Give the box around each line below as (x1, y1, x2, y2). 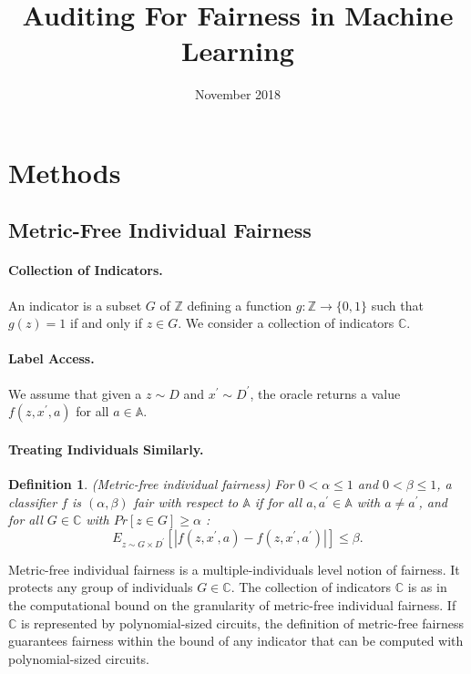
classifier (8, 492, 57, 511)
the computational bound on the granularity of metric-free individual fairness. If (8, 596, 456, 615)
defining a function (187, 295, 292, 314)
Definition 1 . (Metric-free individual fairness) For (8, 475, 294, 494)
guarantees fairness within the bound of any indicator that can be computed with (8, 631, 464, 650)
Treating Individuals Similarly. (8, 439, 204, 458)
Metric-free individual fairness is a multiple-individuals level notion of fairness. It (8, 559, 460, 578)
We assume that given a (8, 383, 142, 403)
